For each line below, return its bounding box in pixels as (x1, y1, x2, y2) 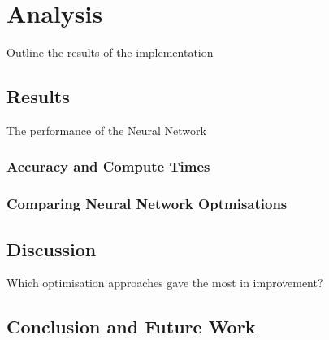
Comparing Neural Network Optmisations (6, 194, 288, 214)
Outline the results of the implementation (6, 44, 214, 61)
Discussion (6, 236, 97, 261)
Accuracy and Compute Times (6, 156, 210, 177)
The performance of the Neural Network (6, 121, 206, 138)
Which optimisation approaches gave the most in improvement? (6, 274, 323, 291)
